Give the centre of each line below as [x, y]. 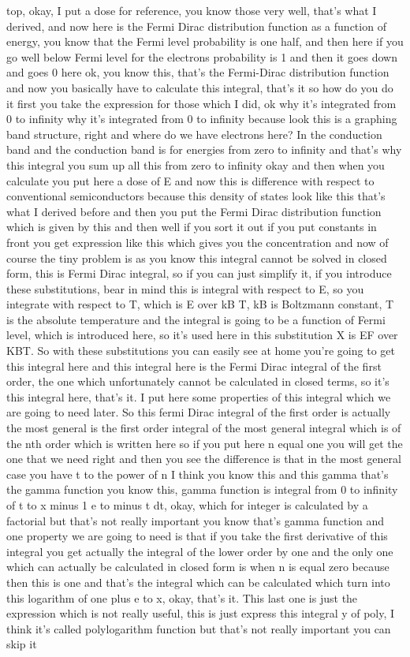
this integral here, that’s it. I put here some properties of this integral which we [199, 396]
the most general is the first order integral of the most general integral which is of [204, 428]
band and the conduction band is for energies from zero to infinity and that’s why [204, 149]
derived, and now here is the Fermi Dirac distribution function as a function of [196, 26]
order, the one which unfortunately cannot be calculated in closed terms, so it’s [198, 381]
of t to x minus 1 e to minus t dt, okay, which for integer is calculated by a [187, 505]
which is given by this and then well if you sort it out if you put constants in [192, 227]
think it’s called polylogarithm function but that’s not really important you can [199, 628]
